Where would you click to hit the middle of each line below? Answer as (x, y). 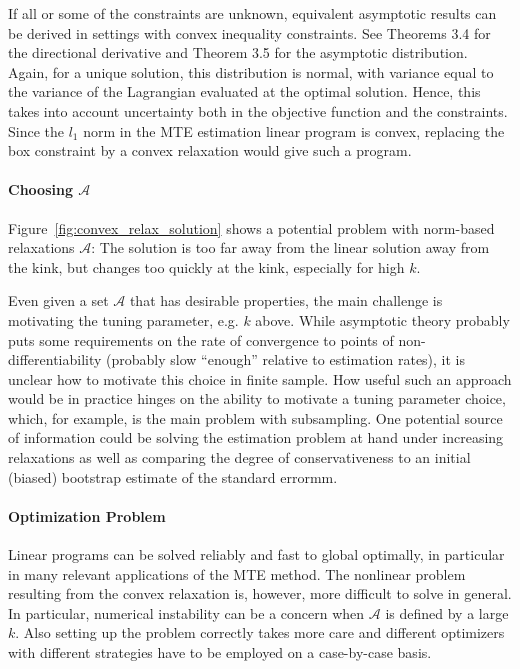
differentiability (55, 359)
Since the (36, 130)
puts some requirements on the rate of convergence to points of (201, 339)
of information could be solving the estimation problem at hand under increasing (256, 437)
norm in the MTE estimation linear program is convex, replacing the (294, 130)
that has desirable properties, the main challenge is (286, 300)
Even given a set (58, 300)
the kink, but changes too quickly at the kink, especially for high (206, 266)
